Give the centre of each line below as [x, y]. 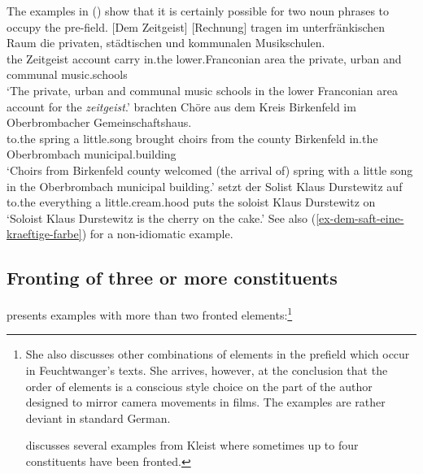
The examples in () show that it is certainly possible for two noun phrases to [198, 11]
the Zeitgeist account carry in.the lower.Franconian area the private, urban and [204, 58]
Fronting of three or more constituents [172, 278]
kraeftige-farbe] [44, 234]
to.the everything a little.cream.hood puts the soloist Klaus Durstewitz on [191, 202]
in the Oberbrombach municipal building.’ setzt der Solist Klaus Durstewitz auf [205, 186]
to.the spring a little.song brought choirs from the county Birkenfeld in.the [192, 138]
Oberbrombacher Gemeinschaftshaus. [99, 122]
